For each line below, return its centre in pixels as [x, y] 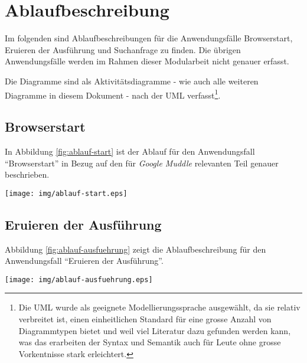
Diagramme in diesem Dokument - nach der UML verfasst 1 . [113, 94]
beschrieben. [27, 174]
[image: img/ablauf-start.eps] [66, 193]
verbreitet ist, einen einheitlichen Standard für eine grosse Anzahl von [145, 319]
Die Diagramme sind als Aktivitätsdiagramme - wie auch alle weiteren [132, 81]
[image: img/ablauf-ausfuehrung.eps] [79, 279]
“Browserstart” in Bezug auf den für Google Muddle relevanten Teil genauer [142, 163]
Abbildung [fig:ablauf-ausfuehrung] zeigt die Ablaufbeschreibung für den [135, 249]
